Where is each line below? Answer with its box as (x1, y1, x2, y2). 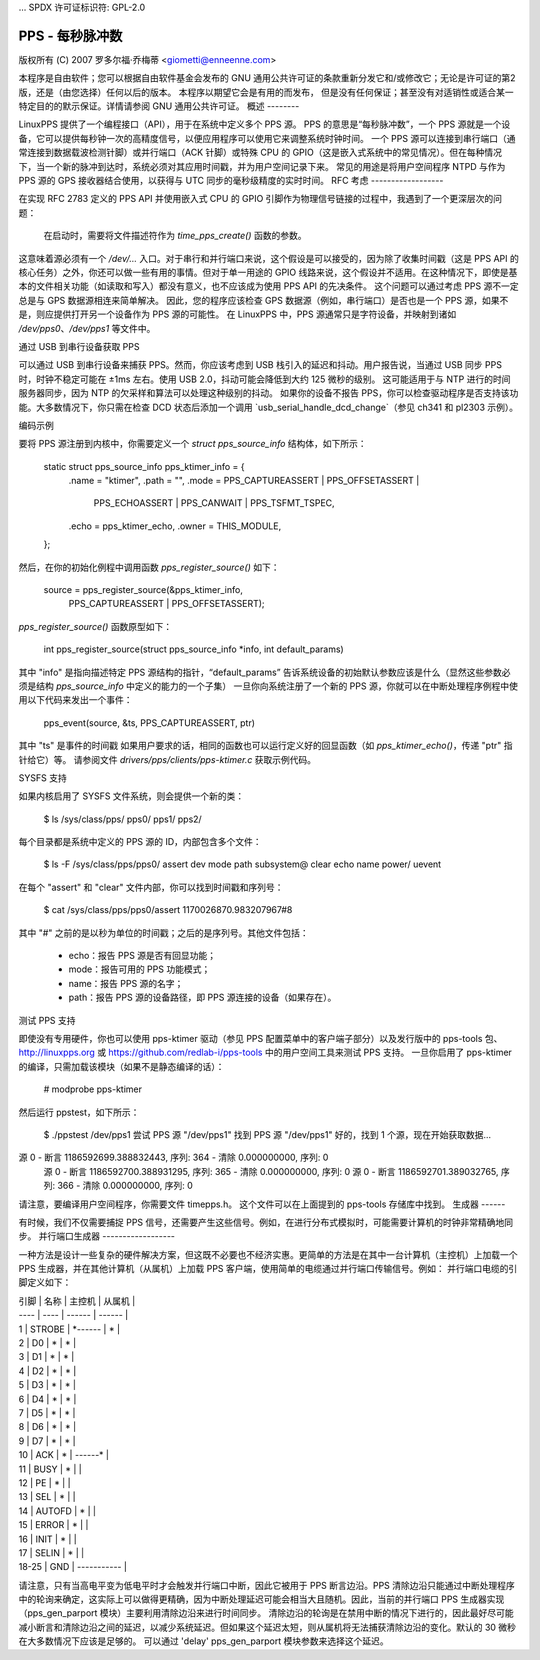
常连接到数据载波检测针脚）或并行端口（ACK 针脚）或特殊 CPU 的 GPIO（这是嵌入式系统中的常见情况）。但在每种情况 (18, 146, 502, 159)
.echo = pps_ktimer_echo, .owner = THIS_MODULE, (68, 520, 282, 532)
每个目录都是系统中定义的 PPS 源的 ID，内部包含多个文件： (18, 836, 262, 848)
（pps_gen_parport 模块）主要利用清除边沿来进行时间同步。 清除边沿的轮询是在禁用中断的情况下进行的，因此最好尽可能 (18, 1607, 514, 1619)
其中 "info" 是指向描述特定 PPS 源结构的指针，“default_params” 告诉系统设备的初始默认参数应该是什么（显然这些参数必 (18, 666, 511, 678)
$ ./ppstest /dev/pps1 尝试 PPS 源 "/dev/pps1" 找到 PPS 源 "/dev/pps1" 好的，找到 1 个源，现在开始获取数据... (43, 1128, 492, 1140)
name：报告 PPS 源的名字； (68, 977, 184, 989)
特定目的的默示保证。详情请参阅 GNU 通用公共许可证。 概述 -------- (18, 100, 300, 112)
